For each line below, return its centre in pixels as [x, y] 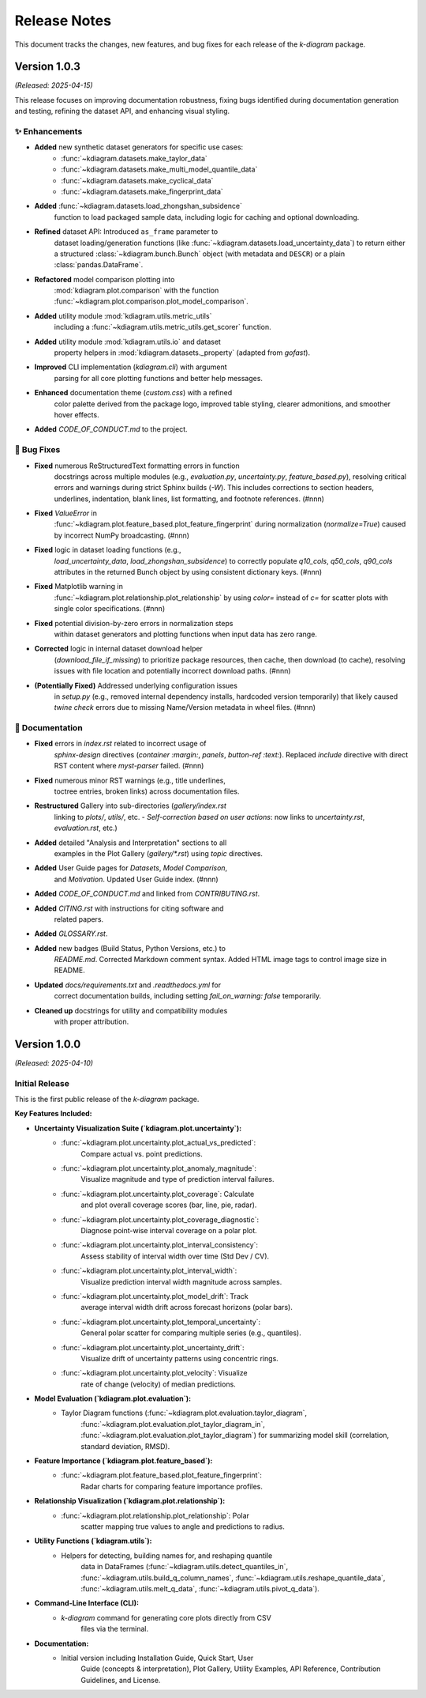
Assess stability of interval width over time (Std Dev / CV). [175, 1256]
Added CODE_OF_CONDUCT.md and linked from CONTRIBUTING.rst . [147, 894]
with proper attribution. [92, 1022]
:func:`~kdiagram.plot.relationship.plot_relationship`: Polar [155, 1515]
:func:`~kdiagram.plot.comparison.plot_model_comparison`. [151, 301]
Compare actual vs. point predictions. [142, 1153]
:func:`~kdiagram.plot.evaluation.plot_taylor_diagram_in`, [173, 1424]
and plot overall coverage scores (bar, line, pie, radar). [169, 1205]
